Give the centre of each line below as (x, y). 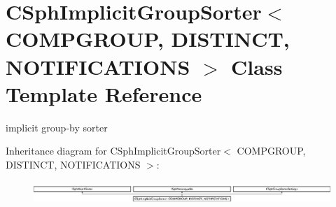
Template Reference (104, 93)
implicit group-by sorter (57, 127)
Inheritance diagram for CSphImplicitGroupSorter (113, 151)
